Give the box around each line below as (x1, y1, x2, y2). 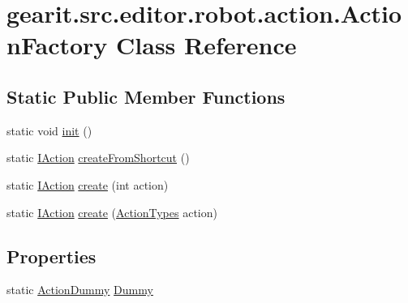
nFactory (6, 28, 108, 62)
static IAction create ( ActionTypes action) (6, 203, 217, 220)
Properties (6, 243, 97, 268)
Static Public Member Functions (6, 83, 286, 109)
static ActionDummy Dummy (6, 281, 153, 298)
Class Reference (116, 28, 297, 62)
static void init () (6, 122, 92, 139)
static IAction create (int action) (6, 176, 169, 193)
